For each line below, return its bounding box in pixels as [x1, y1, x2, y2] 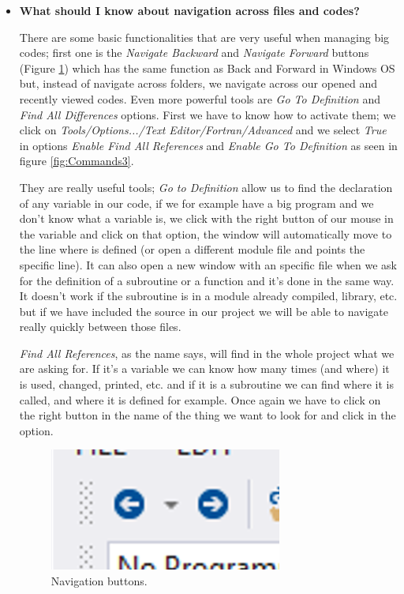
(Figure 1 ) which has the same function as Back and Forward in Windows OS [19, 59, 395, 76]
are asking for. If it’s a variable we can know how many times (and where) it [19, 360, 390, 377]
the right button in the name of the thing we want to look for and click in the [19, 407, 396, 423]
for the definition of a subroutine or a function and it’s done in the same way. [19, 272, 395, 288]
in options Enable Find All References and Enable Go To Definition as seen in [19, 137, 398, 153]
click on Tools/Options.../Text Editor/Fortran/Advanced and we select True [19, 122, 387, 138]
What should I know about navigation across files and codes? [19, 2, 360, 18]
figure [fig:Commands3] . [19, 152, 134, 169]
